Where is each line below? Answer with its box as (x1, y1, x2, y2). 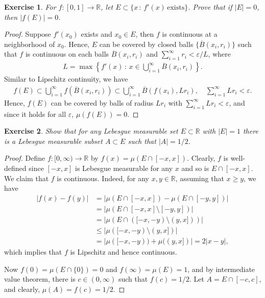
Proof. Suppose (4, 29, 51, 39)
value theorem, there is (4, 274, 76, 284)
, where (208, 48, 231, 59)
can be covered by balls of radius (51, 97, 154, 108)
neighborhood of (4, 38, 55, 49)
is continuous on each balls (25, 48, 109, 59)
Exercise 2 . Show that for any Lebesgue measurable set (4, 126, 178, 136)
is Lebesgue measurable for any (75, 163, 173, 173)
